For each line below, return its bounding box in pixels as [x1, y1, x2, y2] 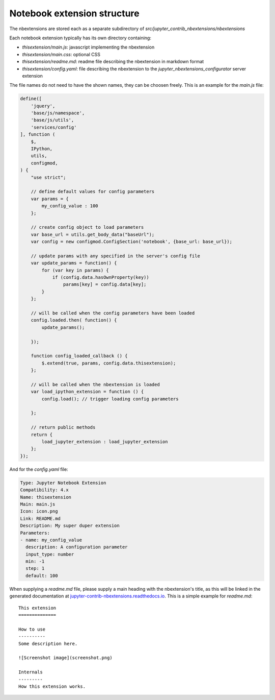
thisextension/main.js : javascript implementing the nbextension [22, 44, 155, 51]
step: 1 [25, 566, 45, 571]
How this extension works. [18, 683, 86, 689]
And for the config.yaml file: [9, 466, 68, 472]
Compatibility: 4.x [20, 487, 69, 493]
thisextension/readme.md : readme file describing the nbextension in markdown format [22, 59, 204, 65]
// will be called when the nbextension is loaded [31, 381, 160, 388]
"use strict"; [31, 174, 66, 180]
